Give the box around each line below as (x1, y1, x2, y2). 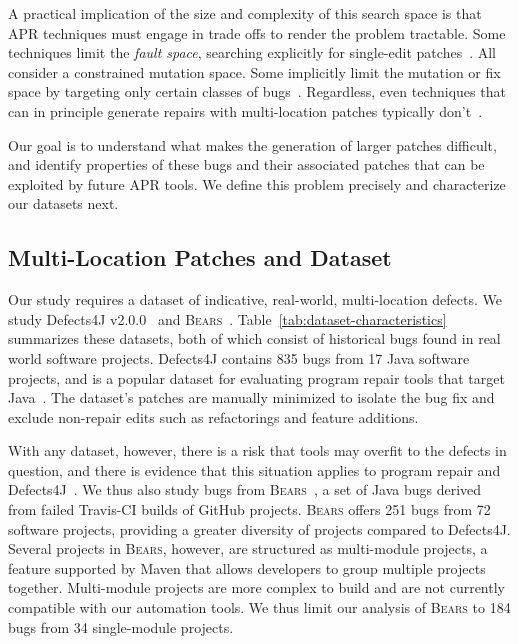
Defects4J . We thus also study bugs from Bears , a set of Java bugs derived (8, 479, 482, 500)
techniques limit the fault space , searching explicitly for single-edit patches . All (8, 42, 496, 63)
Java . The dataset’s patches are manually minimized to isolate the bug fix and (8, 387, 495, 408)
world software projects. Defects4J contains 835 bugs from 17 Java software (8, 347, 470, 368)
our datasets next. (8, 193, 119, 214)
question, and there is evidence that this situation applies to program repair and (8, 459, 501, 480)
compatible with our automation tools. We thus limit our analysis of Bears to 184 (8, 597, 511, 618)
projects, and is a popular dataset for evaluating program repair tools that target (8, 367, 505, 388)
